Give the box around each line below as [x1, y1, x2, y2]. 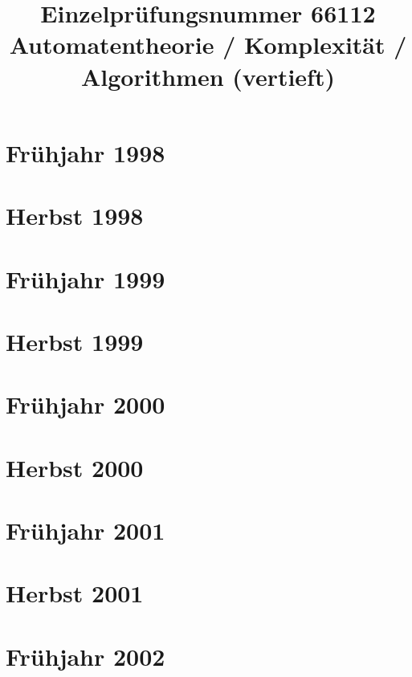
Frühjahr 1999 [6, 262, 165, 295]
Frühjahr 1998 [6, 136, 165, 169]
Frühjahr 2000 [6, 388, 165, 421]
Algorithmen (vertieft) [81, 59, 335, 92]
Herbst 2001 [6, 577, 144, 610]
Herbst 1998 [6, 199, 144, 232]
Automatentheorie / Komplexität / [9, 28, 407, 61]
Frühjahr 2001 [6, 514, 165, 546]
